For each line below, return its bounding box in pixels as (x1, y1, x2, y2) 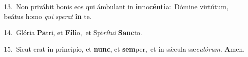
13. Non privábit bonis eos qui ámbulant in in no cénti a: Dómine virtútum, (4, 1, 229, 11)
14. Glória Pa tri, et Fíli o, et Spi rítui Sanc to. (4, 27, 142, 38)
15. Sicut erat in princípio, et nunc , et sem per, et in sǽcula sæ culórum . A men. (4, 43, 245, 54)
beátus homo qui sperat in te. (4, 11, 92, 21)
